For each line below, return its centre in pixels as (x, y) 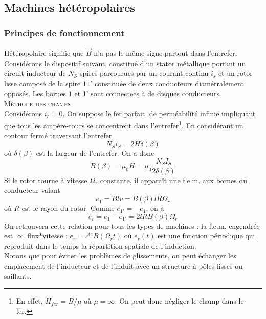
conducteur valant (32, 190)
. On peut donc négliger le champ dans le (179, 301)
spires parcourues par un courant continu (144, 73)
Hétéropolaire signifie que (44, 53)
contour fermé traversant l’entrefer (58, 135)
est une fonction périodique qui (206, 236)
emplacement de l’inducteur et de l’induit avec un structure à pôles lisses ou (123, 266)
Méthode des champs (37, 103)
